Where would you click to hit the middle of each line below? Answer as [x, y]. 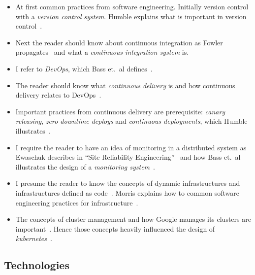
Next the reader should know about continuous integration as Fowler [119, 42]
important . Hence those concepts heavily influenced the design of [115, 228]
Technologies [37, 265]
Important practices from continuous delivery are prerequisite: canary [120, 111]
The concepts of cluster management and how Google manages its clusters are [133, 219]
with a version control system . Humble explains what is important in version [131, 16]
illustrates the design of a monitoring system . [85, 166]
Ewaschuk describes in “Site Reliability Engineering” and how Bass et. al [128, 157]
